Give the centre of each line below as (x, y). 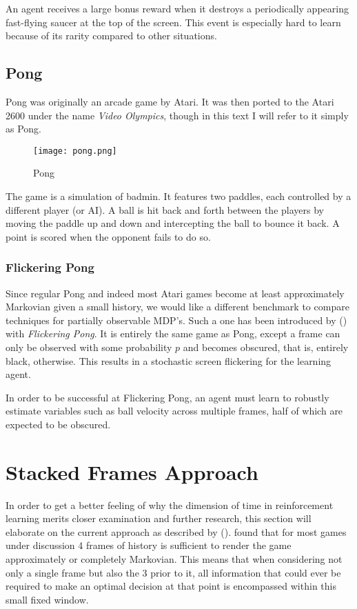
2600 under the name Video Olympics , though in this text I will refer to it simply (177, 115)
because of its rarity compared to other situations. (111, 36)
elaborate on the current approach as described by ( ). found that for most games (176, 531)
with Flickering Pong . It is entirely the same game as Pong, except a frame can (173, 333)
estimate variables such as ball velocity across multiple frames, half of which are (174, 411)
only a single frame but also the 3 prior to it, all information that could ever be (173, 572)
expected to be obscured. (58, 424)
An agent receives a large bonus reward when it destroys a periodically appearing (177, 8)
